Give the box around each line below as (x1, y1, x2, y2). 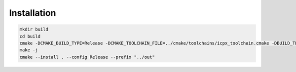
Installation (9, 7, 56, 18)
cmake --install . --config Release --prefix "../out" (19, 54, 155, 60)
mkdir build (19, 27, 49, 32)
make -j (19, 47, 38, 53)
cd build (19, 34, 41, 39)
